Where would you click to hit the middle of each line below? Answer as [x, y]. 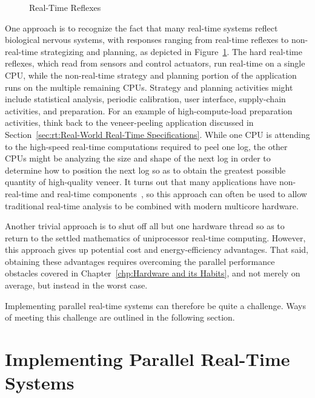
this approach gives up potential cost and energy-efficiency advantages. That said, [157, 250]
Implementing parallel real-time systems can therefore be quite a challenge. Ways [156, 305]
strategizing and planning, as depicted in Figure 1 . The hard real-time [171, 51]
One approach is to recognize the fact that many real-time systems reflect [141, 28]
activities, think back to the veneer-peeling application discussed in [129, 122]
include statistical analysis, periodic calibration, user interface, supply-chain [145, 99]
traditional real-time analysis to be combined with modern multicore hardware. [152, 205]
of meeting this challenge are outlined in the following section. [120, 317]
